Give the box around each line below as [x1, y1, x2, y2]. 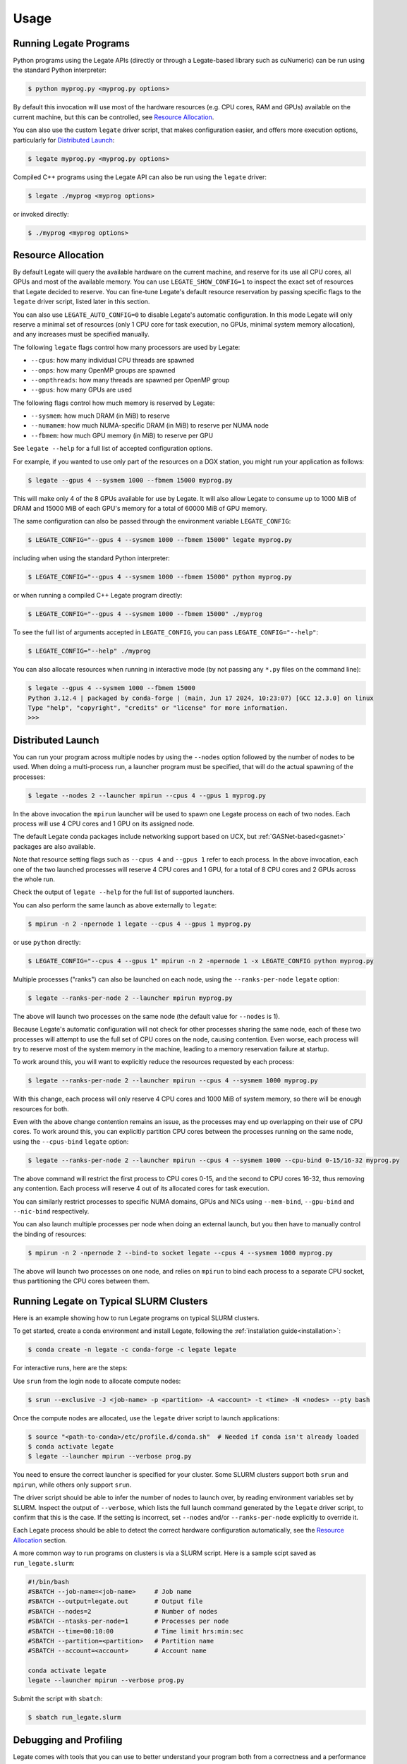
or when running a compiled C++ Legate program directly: [13, 591, 183, 600]
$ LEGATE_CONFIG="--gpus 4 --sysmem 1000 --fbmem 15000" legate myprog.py [28, 536, 293, 544]
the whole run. [13, 875, 56, 883]
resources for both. [13, 1104, 70, 1113]
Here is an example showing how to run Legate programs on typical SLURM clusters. [13, 1314, 260, 1322]
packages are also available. [13, 842, 96, 850]
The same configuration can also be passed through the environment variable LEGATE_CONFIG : [13, 517, 291, 526]
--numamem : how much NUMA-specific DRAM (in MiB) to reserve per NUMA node [30, 421, 269, 430]
